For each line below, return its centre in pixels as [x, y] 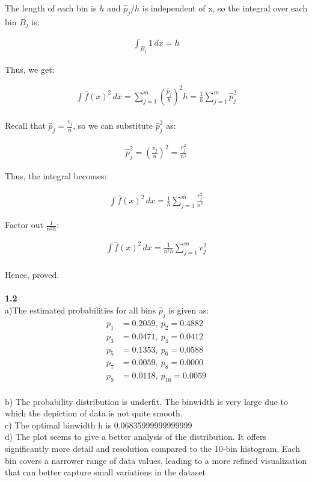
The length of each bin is [51, 8]
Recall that [25, 125]
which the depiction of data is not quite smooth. [94, 413]
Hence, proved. [32, 275]
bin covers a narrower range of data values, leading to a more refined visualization [156, 460]
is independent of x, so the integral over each [225, 8]
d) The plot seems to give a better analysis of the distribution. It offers [136, 437]
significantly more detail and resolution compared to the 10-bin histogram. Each [152, 448]
